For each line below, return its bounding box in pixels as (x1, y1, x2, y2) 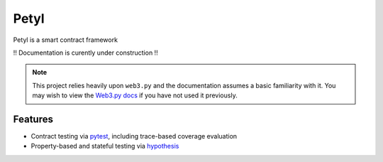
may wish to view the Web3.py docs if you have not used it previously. (32, 91, 238, 99)
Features (13, 113, 53, 125)
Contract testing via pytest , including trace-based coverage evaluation (30, 132, 238, 141)
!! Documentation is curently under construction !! (13, 48, 159, 57)
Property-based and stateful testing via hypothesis (30, 142, 179, 151)
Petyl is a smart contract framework (13, 36, 118, 44)
